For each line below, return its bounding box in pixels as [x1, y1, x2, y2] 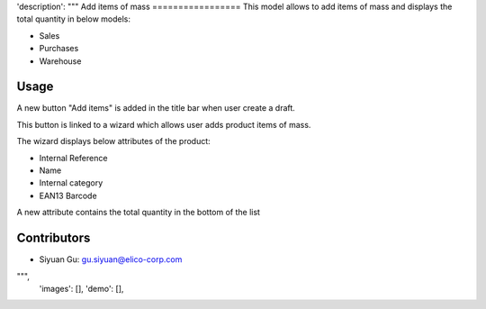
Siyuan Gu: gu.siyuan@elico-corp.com [39, 254, 183, 265]
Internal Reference [39, 152, 108, 163]
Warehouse [39, 55, 82, 67]
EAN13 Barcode [39, 190, 98, 201]
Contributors [16, 231, 91, 246]
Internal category [39, 177, 103, 188]
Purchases [39, 43, 79, 54]
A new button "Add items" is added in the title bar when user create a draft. [16, 103, 296, 114]
